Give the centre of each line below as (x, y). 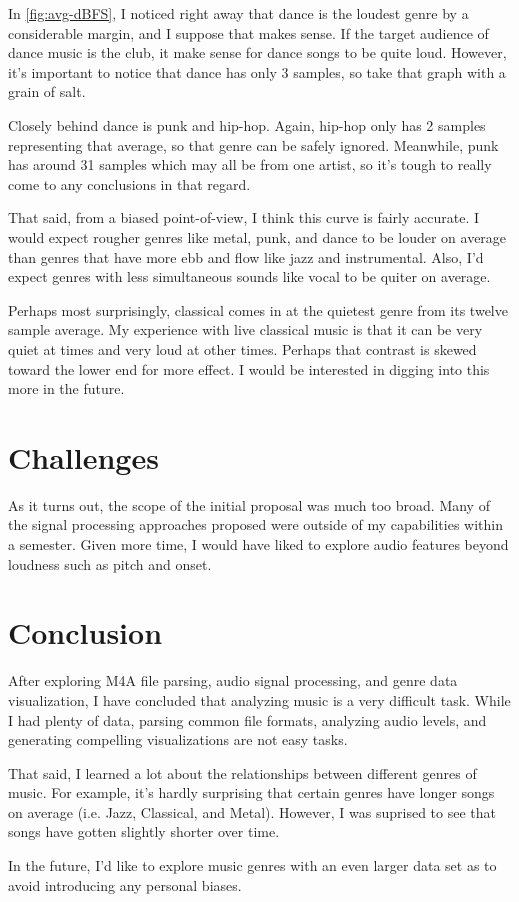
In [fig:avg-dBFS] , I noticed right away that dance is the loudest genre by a (238, 13)
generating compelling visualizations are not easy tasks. (178, 739)
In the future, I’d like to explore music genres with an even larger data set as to (252, 865)
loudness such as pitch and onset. (110, 563)
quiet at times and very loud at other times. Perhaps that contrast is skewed (242, 348)
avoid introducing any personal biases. (125, 884)
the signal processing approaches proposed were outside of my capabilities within (255, 524)
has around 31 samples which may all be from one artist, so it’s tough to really (250, 164)
